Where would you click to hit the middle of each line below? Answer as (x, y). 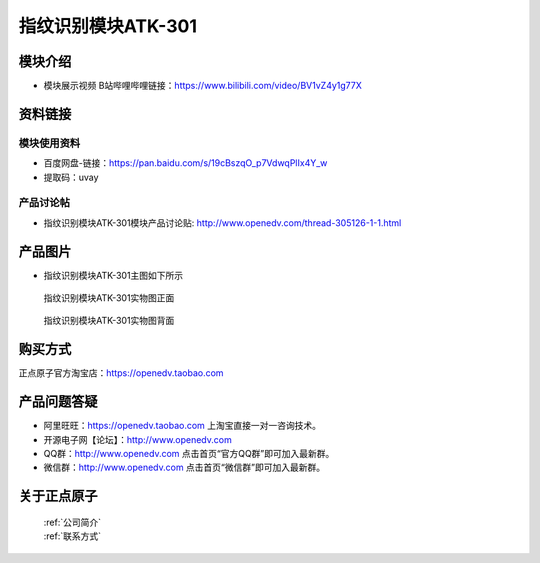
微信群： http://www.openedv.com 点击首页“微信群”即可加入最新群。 (184, 467)
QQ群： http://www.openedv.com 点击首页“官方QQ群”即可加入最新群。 (189, 454)
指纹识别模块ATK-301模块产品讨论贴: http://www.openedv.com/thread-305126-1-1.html (222, 222)
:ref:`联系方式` (72, 536)
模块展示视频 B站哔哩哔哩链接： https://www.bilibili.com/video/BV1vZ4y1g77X (202, 86)
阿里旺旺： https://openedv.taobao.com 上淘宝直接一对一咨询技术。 (182, 426)
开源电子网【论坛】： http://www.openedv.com (137, 439)
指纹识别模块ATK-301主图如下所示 (113, 275)
